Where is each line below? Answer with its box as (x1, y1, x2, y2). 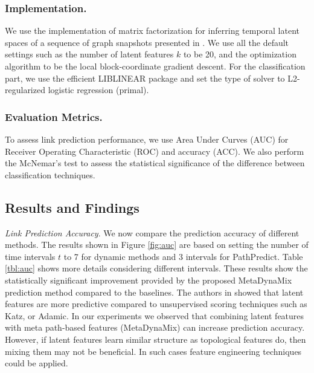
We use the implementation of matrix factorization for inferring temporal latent (5, 24, 300, 37)
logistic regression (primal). (48, 83, 149, 96)
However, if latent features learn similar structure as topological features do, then (5, 332, 306, 345)
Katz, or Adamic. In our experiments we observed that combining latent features (5, 309, 304, 322)
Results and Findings (5, 198, 139, 216)
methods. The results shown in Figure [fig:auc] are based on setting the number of (5, 238, 309, 251)
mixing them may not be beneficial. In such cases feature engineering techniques (5, 345, 302, 357)
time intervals (5, 250, 56, 262)
